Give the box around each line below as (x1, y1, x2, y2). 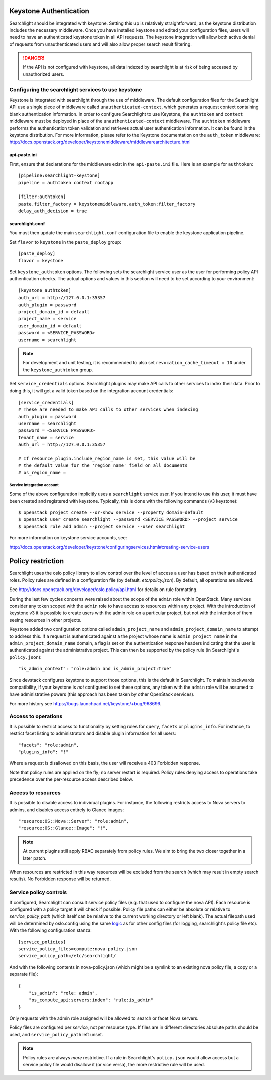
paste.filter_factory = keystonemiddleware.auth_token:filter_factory (18, 201, 196, 207)
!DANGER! (23, 55, 45, 61)
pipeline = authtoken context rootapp (18, 180, 114, 185)
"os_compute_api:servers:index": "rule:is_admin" (28, 997, 153, 1003)
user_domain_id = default (18, 323, 82, 329)
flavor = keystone (18, 258, 64, 263)
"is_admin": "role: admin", (28, 990, 98, 996)
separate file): (9, 971, 38, 977)
